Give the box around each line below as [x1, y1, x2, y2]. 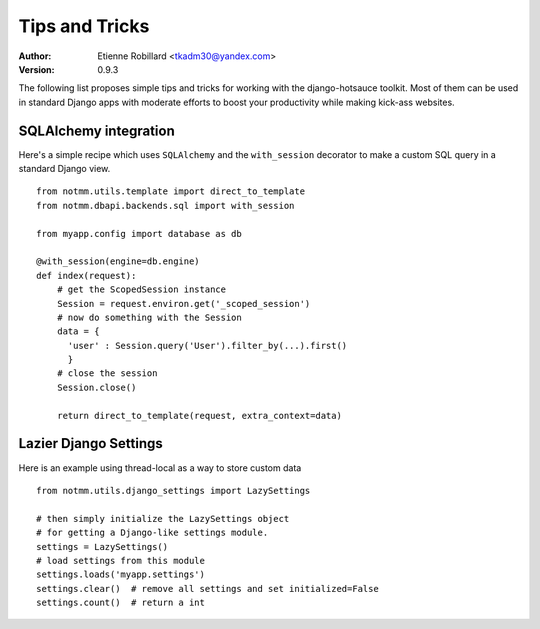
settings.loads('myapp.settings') [36, 569, 205, 580]
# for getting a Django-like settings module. [36, 527, 269, 539]
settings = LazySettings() [36, 541, 169, 552]
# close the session [56, 368, 158, 379]
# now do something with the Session [56, 311, 242, 323]
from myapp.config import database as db [36, 228, 242, 239]
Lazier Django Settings [18, 435, 164, 452]
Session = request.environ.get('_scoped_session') [56, 298, 311, 309]
